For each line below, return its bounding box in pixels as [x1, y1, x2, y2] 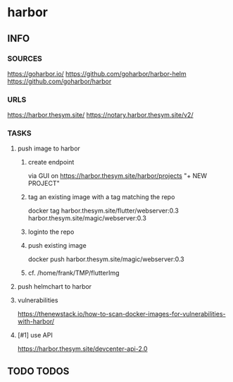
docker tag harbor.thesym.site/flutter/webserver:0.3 [27, 206, 180, 215]
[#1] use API [17, 331, 53, 340]
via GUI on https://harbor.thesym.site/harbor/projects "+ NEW [27, 172, 208, 180]
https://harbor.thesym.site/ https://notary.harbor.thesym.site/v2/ [7, 111, 194, 119]
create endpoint [27, 158, 75, 167]
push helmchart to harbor [17, 282, 92, 291]
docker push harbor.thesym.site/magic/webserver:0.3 [27, 255, 184, 263]
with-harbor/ [17, 317, 55, 326]
